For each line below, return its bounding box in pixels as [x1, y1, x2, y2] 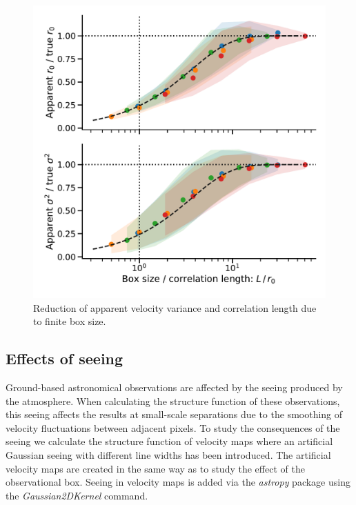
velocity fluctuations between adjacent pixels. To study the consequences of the [6, 420, 340, 435]
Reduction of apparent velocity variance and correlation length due [33, 300, 317, 315]
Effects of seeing [6, 348, 123, 369]
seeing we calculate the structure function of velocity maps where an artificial [6, 434, 333, 448]
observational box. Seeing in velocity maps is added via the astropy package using [6, 475, 350, 489]
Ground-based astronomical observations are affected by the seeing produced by [6, 379, 343, 394]
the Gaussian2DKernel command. [6, 488, 148, 502]
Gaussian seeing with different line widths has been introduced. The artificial [6, 447, 331, 462]
